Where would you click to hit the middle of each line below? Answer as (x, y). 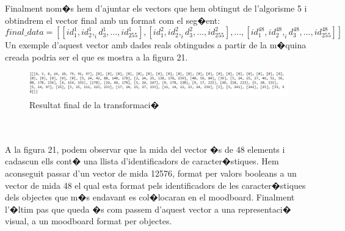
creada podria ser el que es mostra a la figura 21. (96, 57)
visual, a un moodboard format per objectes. (89, 221)
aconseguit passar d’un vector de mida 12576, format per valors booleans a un (151, 173)
